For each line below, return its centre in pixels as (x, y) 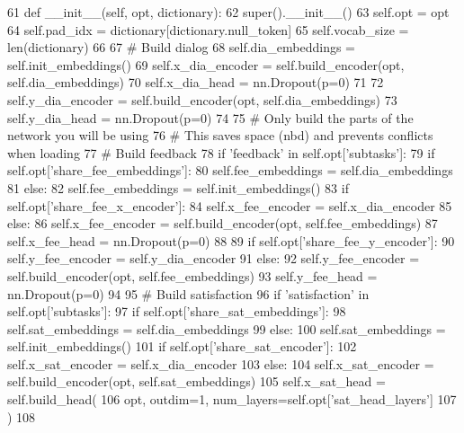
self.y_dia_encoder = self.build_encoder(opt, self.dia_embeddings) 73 (202, 99)
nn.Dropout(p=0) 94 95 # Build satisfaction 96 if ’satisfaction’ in (188, 293)
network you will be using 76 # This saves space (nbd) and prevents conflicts (220, 135)
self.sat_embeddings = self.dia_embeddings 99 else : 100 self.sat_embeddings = (227, 328)
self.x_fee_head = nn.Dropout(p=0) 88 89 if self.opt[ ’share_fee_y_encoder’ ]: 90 (231, 240)
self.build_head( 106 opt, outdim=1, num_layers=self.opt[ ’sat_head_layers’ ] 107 (232, 399)
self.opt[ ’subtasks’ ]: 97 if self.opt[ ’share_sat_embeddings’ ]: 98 (177, 311)
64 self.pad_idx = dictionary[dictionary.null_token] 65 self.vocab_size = (208, 29)
